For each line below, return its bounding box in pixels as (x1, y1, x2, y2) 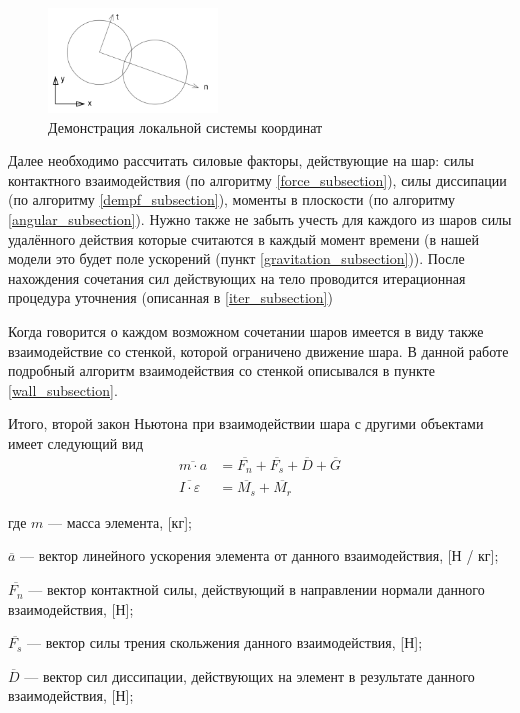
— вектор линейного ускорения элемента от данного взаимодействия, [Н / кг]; (20, 545, 499, 566)
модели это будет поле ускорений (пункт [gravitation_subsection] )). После (8, 248, 465, 269)
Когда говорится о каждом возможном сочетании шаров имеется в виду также (8, 320, 484, 341)
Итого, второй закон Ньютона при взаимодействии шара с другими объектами (8, 413, 484, 434)
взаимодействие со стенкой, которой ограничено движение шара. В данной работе (8, 340, 509, 361)
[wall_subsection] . (8, 379, 118, 400)
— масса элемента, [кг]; (48, 511, 192, 532)
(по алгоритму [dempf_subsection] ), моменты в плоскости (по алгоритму (8, 189, 455, 210)
